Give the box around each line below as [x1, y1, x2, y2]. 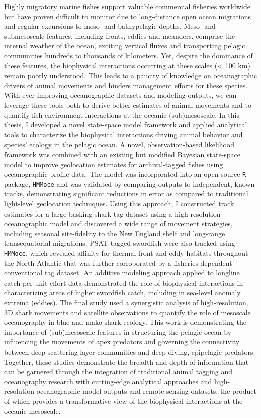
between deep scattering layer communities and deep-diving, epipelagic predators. [4, 346, 255, 357]
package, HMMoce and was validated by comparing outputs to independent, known [4, 178, 255, 189]
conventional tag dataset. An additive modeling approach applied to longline [4, 267, 240, 278]
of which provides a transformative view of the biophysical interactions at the [4, 395, 243, 406]
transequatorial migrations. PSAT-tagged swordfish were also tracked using [4, 238, 235, 248]
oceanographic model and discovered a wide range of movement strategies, [4, 218, 233, 229]
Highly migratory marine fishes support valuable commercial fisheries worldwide [4, 1, 250, 11]
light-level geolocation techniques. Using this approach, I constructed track [4, 198, 234, 208]
